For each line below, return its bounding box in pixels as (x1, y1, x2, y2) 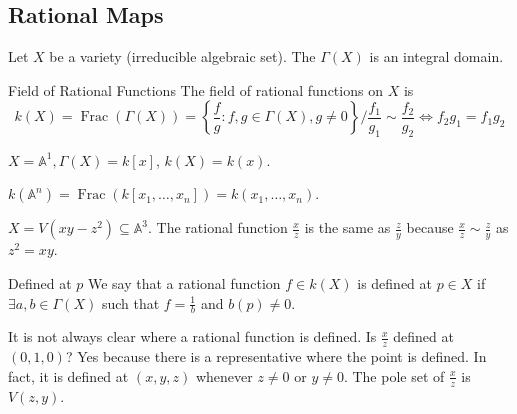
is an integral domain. (369, 46, 504, 67)
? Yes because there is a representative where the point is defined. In (65, 346, 487, 367)
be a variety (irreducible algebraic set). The (49, 46, 316, 67)
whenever (195, 365, 253, 386)
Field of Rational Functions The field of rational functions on (8, 79, 383, 100)
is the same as (304, 217, 391, 238)
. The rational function (148, 217, 288, 238)
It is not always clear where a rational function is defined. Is (8, 326, 377, 347)
